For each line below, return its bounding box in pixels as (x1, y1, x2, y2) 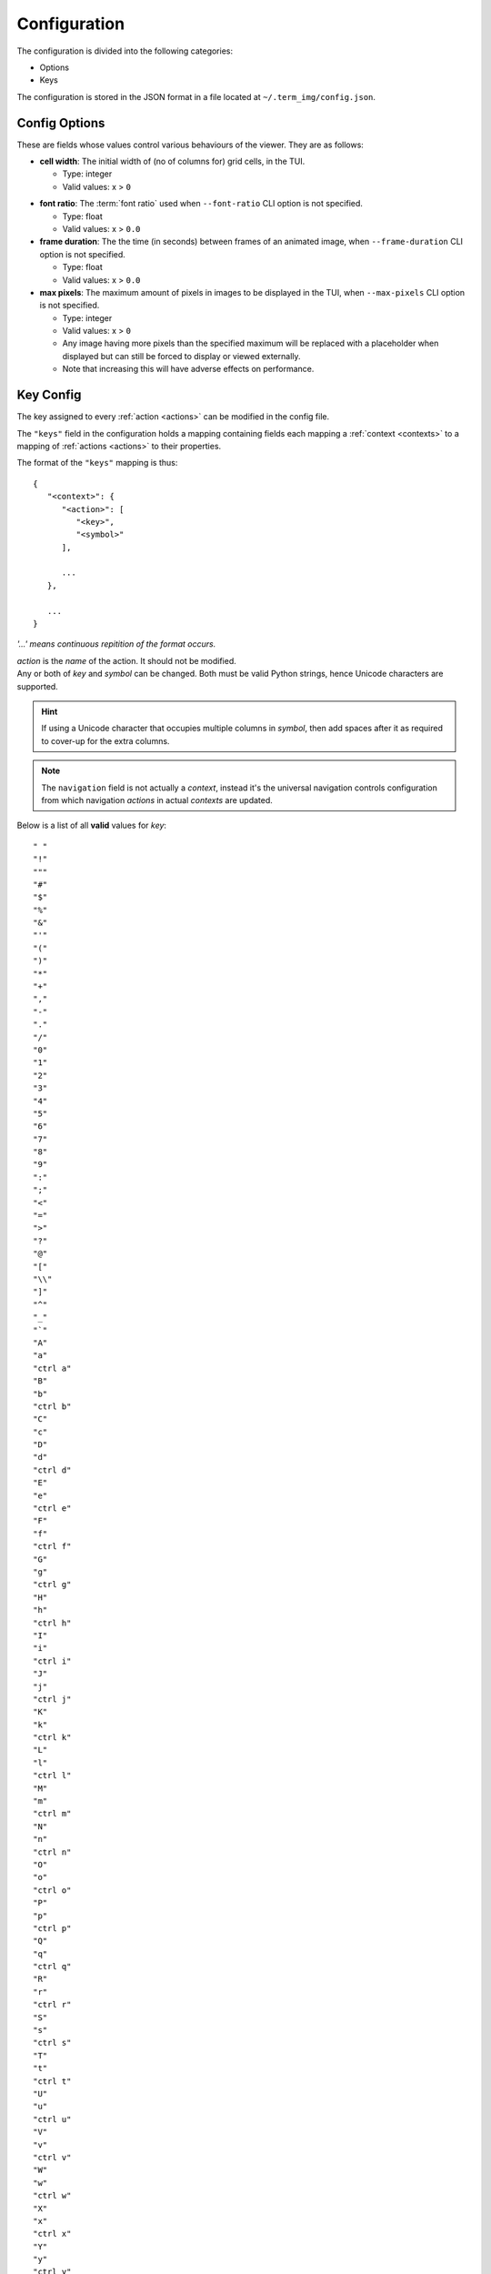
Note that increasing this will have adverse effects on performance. (62, 364, 315, 375)
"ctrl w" (33, 2190, 72, 2201)
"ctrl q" (33, 1961, 72, 1972)
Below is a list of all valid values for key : (16, 820, 167, 831)
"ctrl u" (33, 2114, 72, 2124)
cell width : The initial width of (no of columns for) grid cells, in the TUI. (39, 156, 306, 167)
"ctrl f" (33, 1542, 72, 1552)
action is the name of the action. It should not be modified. (16, 655, 236, 666)
